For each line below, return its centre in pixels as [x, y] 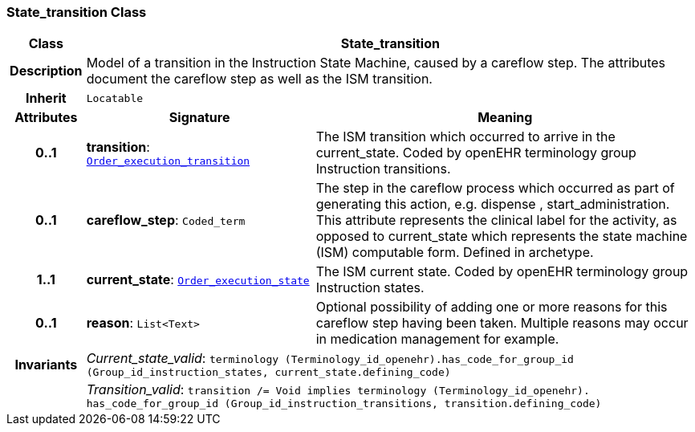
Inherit [46, 98]
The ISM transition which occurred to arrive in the [465, 137]
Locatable [115, 98]
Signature [199, 118]
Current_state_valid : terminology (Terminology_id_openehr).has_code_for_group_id [330, 359]
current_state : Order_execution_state [198, 280]
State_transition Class [77, 12]
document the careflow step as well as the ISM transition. [259, 79]
